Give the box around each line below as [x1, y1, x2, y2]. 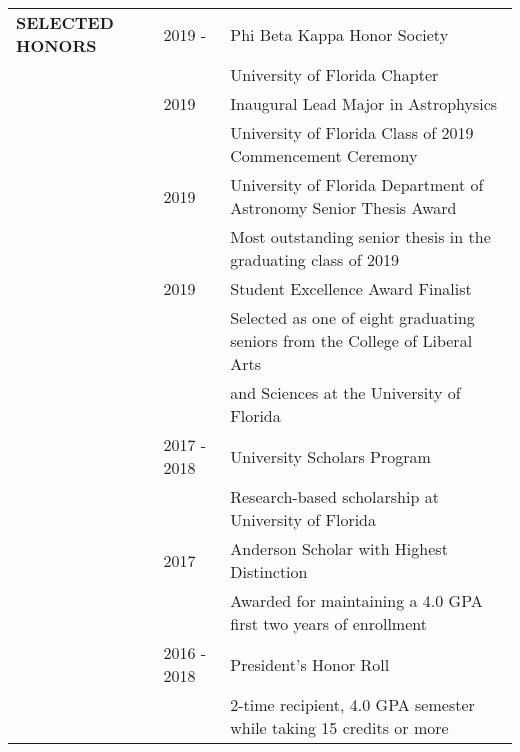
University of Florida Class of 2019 [230, 121, 474, 144]
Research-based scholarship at [230, 485, 439, 508]
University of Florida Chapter [230, 63, 439, 86]
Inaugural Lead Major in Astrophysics [230, 92, 498, 115]
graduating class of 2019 [230, 248, 399, 271]
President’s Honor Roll [230, 652, 390, 676]
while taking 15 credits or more [230, 716, 449, 739]
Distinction [230, 560, 308, 583]
